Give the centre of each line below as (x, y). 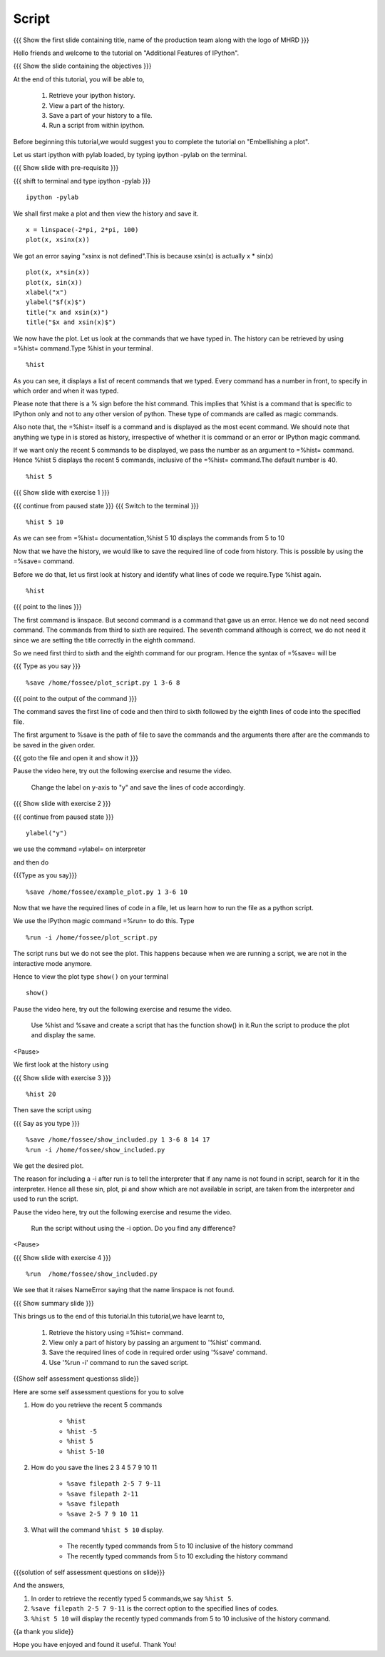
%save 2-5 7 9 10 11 (103, 1514)
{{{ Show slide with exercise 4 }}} (62, 1257)
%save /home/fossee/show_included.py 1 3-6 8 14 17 (118, 1140)
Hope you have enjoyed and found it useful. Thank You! (95, 1645)
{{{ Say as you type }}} (46, 1123)
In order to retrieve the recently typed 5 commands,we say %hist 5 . (132, 1598)
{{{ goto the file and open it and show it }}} (76, 758)
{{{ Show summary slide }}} (53, 1303)
